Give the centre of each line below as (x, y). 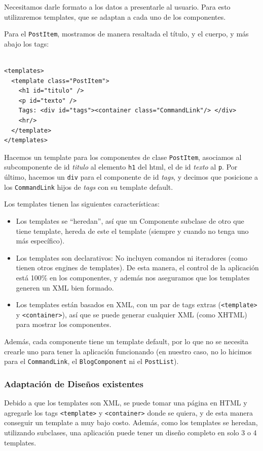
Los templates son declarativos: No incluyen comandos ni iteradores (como (131, 257)
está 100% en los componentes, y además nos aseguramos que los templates (133, 277)
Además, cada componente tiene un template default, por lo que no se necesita (126, 341)
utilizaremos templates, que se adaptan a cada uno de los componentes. (115, 16)
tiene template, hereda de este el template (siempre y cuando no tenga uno (132, 231)
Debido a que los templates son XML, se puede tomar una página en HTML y (126, 403)
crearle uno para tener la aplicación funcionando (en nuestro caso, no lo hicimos (128, 351)
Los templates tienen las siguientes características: (82, 204)
